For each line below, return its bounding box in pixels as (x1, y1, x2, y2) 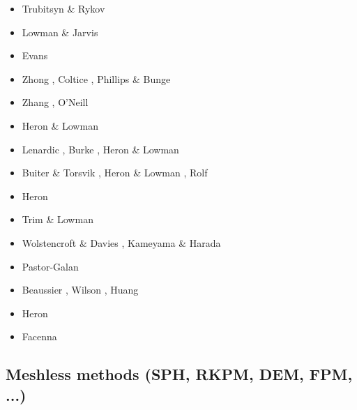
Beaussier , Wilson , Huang (22, 282, 139, 297)
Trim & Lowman (22, 212, 93, 227)
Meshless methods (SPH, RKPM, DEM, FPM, (6, 363, 353, 385)
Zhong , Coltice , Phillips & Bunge (22, 71, 171, 86)
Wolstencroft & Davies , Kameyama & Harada (22, 235, 221, 250)
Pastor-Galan (22, 259, 79, 273)
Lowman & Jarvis (22, 24, 98, 39)
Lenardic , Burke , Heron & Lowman (22, 142, 179, 156)
